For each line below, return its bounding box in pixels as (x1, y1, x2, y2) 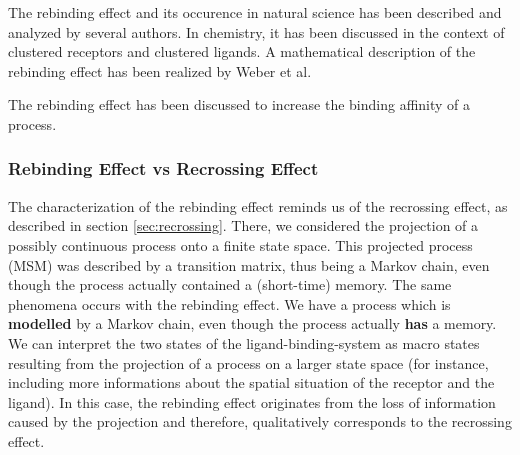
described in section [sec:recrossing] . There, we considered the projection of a (8, 215, 479, 236)
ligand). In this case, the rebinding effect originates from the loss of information (8, 391, 496, 412)
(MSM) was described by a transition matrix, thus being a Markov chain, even (8, 254, 490, 275)
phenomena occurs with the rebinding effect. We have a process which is (8, 293, 451, 314)
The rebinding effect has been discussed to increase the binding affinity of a (8, 94, 471, 115)
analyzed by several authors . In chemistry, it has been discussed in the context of (8, 21, 505, 42)
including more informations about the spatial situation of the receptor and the (8, 372, 495, 393)
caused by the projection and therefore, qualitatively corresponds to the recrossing (8, 411, 512, 432)
